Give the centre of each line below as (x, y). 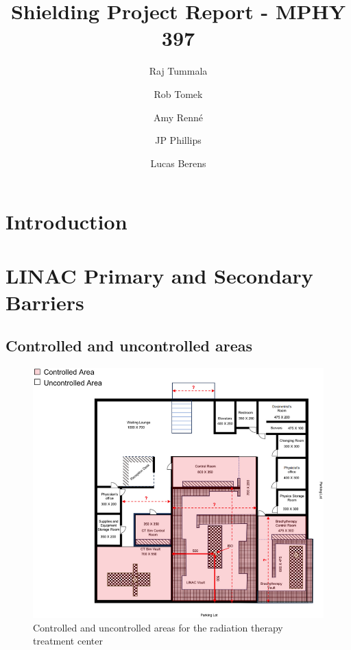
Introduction (66, 222)
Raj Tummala (178, 71)
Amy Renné (178, 117)
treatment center (68, 641)
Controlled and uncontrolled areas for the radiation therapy (158, 627)
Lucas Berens (178, 163)
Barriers (45, 302)
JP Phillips (178, 140)
